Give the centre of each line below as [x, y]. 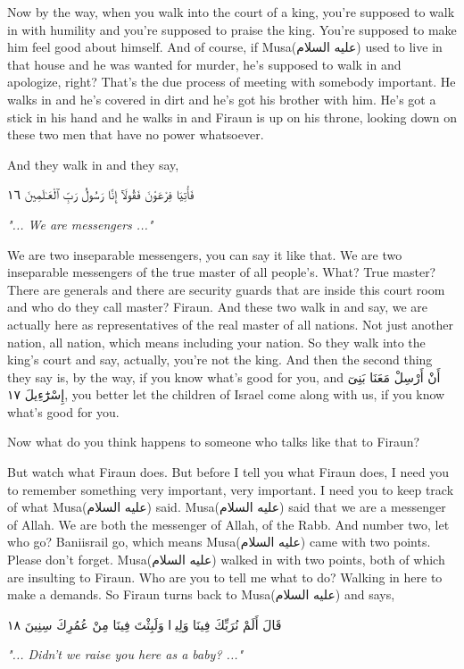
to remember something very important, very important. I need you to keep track [231, 489]
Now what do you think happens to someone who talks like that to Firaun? [214, 442]
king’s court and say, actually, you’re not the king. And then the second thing [220, 360]
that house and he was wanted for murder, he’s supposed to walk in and [204, 64]
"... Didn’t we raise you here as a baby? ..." [125, 654]
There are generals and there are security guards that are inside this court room [226, 289]
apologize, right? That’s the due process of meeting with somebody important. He [232, 82]
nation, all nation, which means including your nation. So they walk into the [216, 342]
